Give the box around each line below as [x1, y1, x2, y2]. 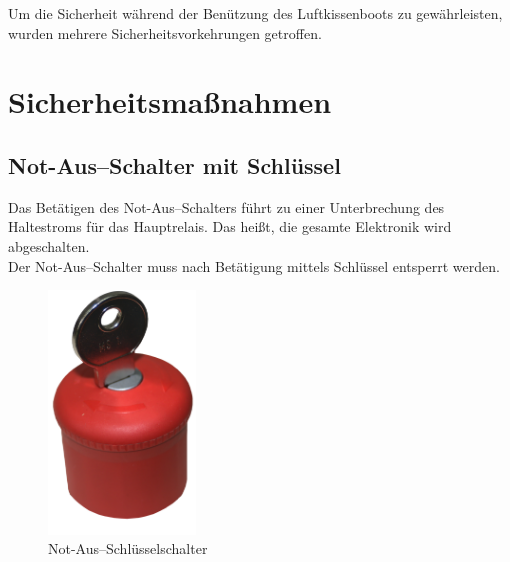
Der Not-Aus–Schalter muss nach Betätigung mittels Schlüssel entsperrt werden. [8, 255, 500, 276]
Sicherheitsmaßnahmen [8, 81, 332, 122]
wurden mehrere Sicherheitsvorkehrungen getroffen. [8, 22, 322, 43]
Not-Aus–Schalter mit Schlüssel [8, 149, 341, 180]
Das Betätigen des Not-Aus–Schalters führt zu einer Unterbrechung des [8, 196, 445, 217]
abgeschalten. [8, 235, 90, 256]
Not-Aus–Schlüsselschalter [48, 538, 208, 559]
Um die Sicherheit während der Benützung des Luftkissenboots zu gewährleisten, [8, 3, 503, 23]
